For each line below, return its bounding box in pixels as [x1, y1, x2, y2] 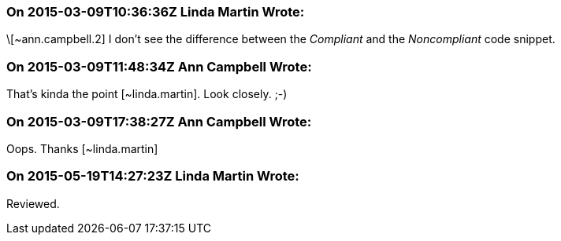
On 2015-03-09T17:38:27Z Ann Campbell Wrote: [6, 113, 312, 130]
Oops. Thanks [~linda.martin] [6, 141, 158, 155]
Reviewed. [6, 196, 60, 210]
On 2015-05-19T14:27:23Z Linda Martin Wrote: [6, 168, 299, 184]
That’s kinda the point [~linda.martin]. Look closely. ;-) [6, 87, 288, 101]
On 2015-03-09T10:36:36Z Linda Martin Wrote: [6, 4, 305, 20]
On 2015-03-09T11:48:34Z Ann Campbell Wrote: [6, 58, 312, 75]
